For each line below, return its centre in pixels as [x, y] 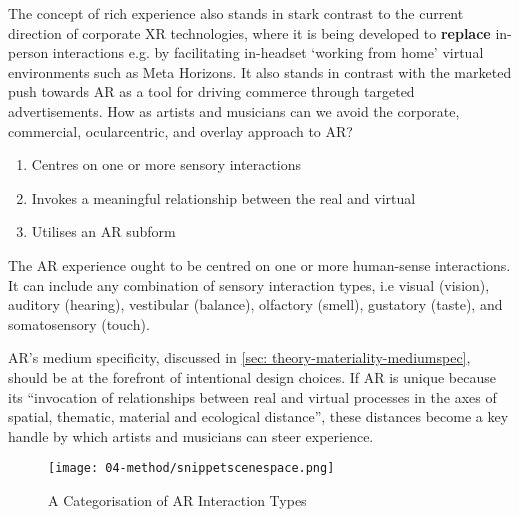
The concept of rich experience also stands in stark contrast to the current [236, 13]
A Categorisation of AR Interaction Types [177, 499]
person [28, 52]
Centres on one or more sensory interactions [166, 164]
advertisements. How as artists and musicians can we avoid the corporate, [234, 110]
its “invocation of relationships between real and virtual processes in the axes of [252, 396]
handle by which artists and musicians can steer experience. [191, 435]
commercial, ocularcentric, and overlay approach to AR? [180, 130]
